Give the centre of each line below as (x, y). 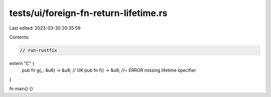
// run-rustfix (38, 50)
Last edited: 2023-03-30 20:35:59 (45, 28)
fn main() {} (21, 89)
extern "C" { (22, 63)
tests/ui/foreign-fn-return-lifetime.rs (88, 13)
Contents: (19, 37)
